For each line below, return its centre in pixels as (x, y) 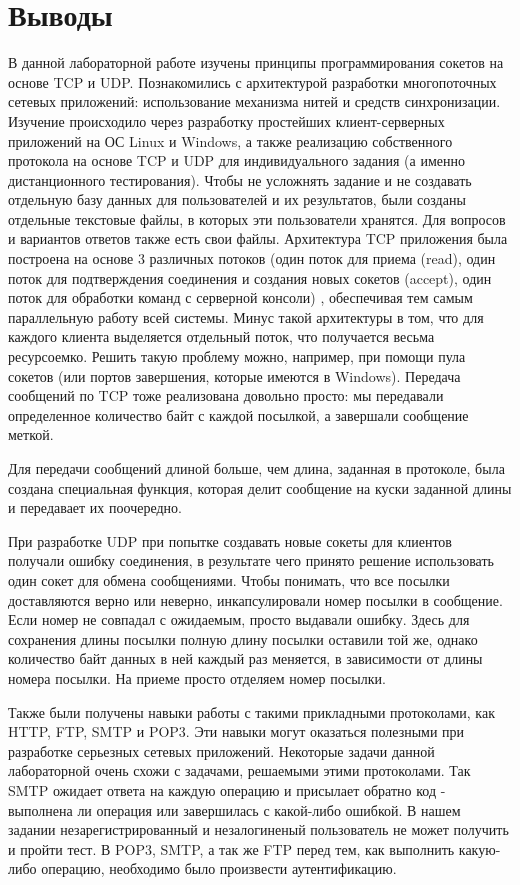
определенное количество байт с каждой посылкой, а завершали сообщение (238, 414)
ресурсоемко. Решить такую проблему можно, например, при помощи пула (237, 356)
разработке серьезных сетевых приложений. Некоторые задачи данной (221, 750)
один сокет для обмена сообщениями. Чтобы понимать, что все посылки (229, 579)
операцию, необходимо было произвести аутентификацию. (219, 868)
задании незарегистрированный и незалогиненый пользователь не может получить (258, 829)
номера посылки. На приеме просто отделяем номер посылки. (197, 677)
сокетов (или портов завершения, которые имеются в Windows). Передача (234, 375)
